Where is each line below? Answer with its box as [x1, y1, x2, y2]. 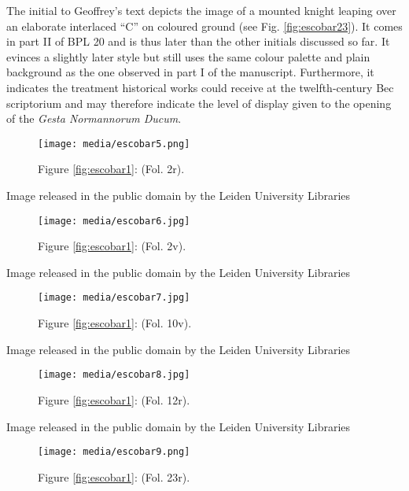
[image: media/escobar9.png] [38, 446, 190, 458]
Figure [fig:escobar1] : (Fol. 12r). [38, 391, 190, 408]
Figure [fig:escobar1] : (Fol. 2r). [38, 161, 185, 177]
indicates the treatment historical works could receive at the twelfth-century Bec [6, 79, 394, 95]
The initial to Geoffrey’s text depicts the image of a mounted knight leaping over [6, 2, 396, 18]
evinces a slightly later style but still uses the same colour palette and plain [6, 48, 370, 65]
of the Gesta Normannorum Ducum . [6, 110, 182, 127]
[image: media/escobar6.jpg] [38, 215, 190, 227]
